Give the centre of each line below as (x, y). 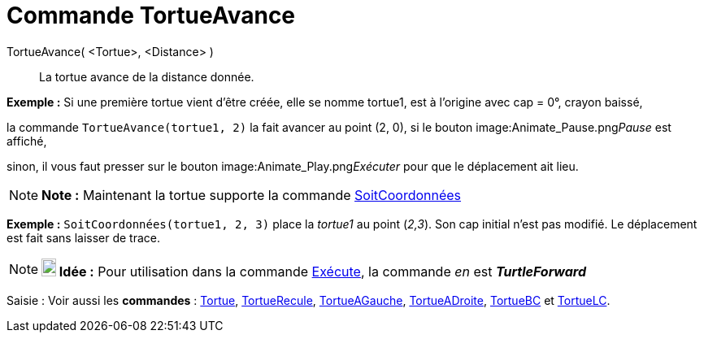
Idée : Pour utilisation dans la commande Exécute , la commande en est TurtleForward (323, 271)
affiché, (27, 141)
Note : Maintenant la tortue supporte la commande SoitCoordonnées (252, 195)
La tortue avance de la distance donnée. (147, 76)
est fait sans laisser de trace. (84, 237)
